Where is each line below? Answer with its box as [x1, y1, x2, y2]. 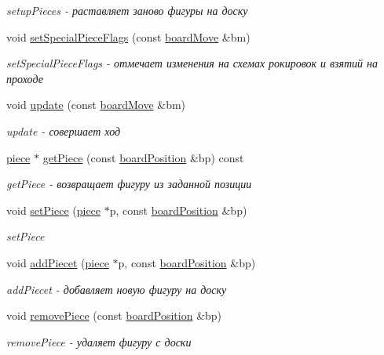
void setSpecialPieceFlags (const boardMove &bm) [6, 28, 251, 45]
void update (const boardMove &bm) [6, 96, 186, 113]
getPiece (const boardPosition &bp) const [42, 149, 244, 165]
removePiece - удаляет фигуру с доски [6, 333, 192, 350]
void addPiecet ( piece [6, 254, 109, 270]
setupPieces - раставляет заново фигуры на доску [6, 2, 248, 18]
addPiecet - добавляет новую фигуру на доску [6, 281, 227, 297]
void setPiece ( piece [6, 201, 101, 218]
